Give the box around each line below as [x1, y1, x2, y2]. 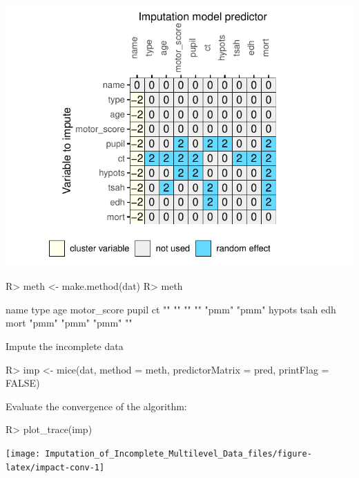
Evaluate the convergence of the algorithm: [6, 398, 187, 413]
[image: [6, 449, 41, 459]
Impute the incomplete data [6, 339, 124, 353]
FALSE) [6, 376, 40, 390]
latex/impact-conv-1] [6, 462, 105, 472]
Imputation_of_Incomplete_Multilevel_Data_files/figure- [45, 449, 312, 459]
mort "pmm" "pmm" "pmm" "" [6, 315, 133, 330]
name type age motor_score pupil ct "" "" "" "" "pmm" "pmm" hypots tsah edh [6, 302, 336, 316]
